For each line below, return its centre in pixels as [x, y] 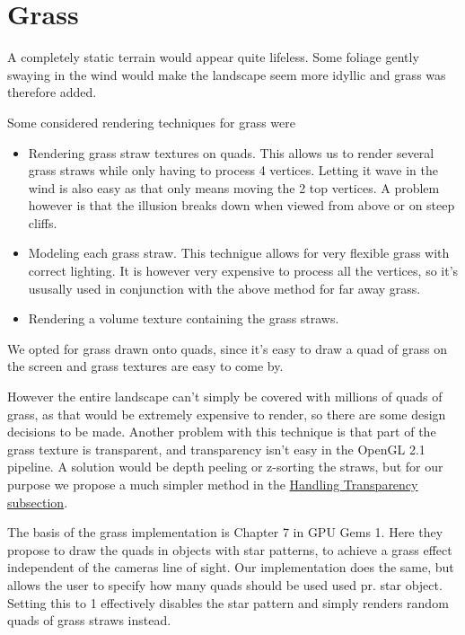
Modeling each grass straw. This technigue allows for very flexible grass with [239, 253]
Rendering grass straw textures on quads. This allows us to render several [231, 152]
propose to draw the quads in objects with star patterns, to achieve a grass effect [230, 549]
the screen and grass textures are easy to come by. [145, 366]
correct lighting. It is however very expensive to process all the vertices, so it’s [243, 271]
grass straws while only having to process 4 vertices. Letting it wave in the [233, 170]
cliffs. [43, 222]
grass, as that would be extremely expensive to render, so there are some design [227, 414]
